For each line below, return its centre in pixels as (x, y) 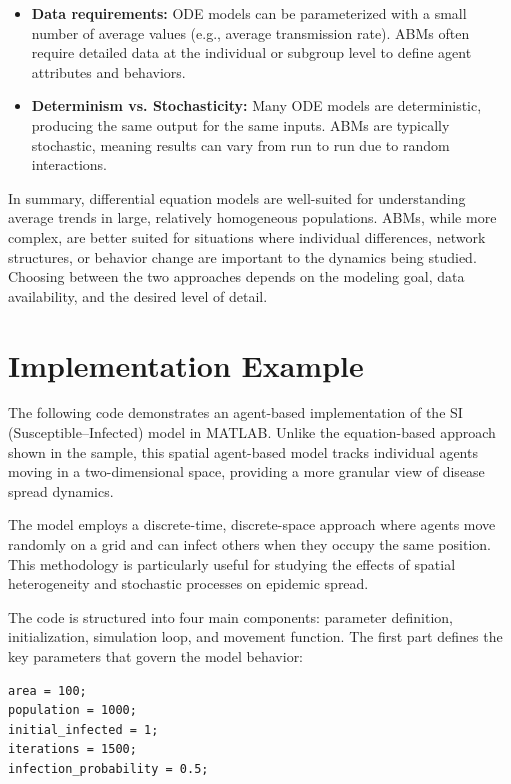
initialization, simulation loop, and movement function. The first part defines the (255, 636)
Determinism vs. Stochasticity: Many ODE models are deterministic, (256, 105)
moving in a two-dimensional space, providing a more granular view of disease (246, 471)
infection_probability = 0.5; (108, 768)
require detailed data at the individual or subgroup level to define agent (251, 52)
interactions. (69, 164)
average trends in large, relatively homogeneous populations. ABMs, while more (252, 217)
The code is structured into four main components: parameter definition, (230, 616)
